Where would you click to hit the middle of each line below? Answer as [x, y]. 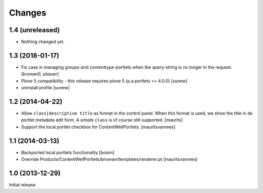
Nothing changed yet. [43, 42]
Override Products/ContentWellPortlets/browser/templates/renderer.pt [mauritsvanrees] [109, 159]
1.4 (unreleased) [35, 30]
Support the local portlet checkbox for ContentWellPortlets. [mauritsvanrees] [98, 127]
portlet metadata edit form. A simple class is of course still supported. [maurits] [102, 120]
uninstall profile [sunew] [46, 88]
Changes [28, 13]
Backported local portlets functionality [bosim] [68, 152]
